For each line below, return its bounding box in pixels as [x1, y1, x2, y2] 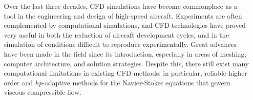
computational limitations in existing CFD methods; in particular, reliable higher [4, 68, 247, 78]
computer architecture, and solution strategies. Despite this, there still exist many [4, 58, 249, 68]
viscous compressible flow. [4, 87, 82, 97]
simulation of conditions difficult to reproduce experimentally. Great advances [4, 39, 237, 49]
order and [4, 77, 33, 87]
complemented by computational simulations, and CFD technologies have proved [4, 20, 246, 30]
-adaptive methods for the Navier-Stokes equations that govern [42, 77, 231, 87]
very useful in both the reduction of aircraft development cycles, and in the [4, 29, 229, 40]
